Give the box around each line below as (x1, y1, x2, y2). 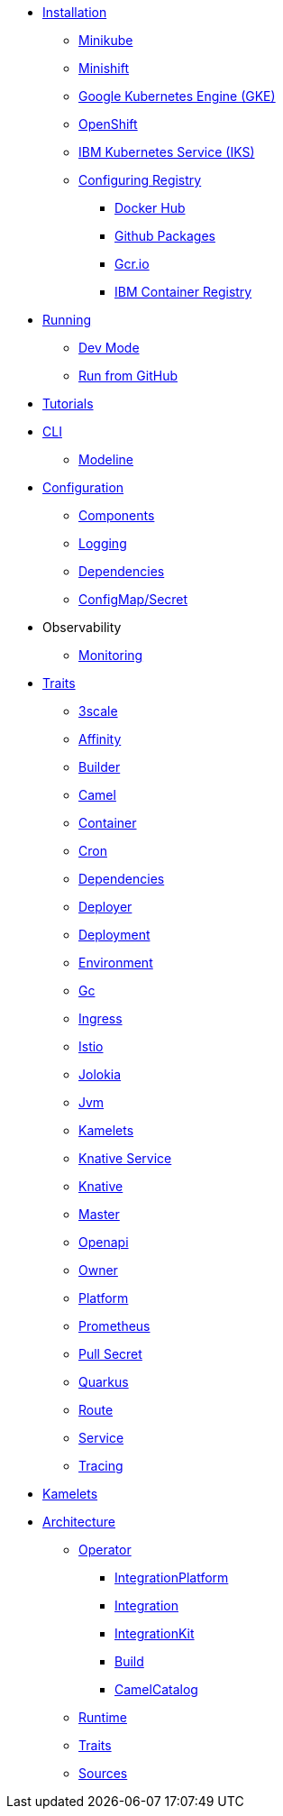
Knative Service (78, 1151, 172, 1166)
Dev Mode (78, 340, 140, 355)
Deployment (78, 927, 151, 942)
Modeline (78, 452, 133, 467)
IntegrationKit (114, 1626, 195, 1641)
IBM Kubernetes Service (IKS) (78, 144, 255, 160)
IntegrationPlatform (114, 1570, 229, 1585)
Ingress (78, 1011, 123, 1026)
